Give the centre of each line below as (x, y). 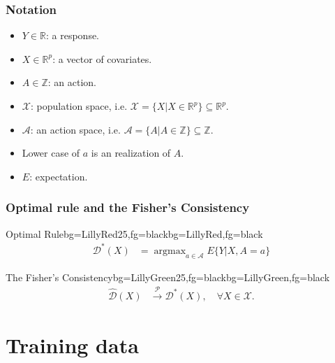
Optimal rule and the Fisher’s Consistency (128, 207)
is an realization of (131, 153)
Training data (72, 345)
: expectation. (59, 176)
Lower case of (51, 153)
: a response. (73, 35)
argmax (170, 251)
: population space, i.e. (79, 106)
